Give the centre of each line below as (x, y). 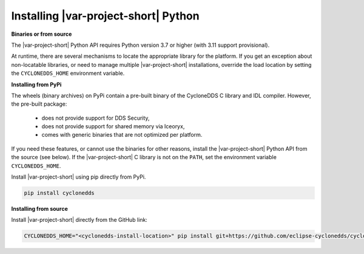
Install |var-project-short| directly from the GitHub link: (79, 220)
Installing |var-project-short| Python (105, 16)
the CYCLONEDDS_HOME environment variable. (68, 74)
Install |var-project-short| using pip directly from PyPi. (79, 177)
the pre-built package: (39, 104)
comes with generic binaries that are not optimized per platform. (122, 135)
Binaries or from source (42, 34)
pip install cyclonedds (59, 193)
